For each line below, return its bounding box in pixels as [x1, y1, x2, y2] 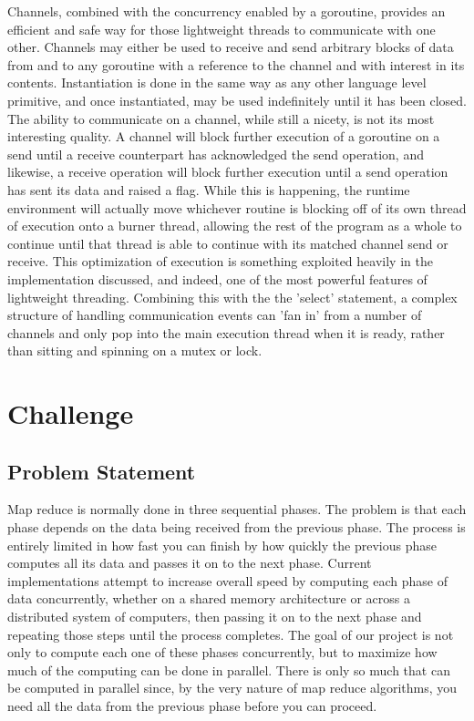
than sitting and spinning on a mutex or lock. [7, 341, 263, 360]
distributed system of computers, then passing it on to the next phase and [7, 607, 422, 626]
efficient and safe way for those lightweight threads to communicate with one [7, 19, 436, 38]
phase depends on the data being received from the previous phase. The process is [7, 518, 466, 537]
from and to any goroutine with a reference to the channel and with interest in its [7, 55, 465, 74]
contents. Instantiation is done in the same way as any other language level [7, 73, 427, 92]
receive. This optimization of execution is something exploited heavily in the [7, 252, 433, 271]
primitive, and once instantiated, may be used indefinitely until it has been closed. [7, 90, 467, 109]
